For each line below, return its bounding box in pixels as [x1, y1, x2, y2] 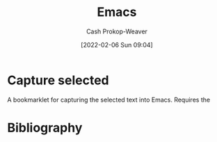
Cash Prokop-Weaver [86, 27, 148, 35]
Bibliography [7, 120, 83, 136]
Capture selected [7, 72, 109, 88]
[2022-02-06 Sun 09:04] [81, 40, 153, 49]
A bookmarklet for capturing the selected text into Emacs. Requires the [7, 95, 211, 104]
